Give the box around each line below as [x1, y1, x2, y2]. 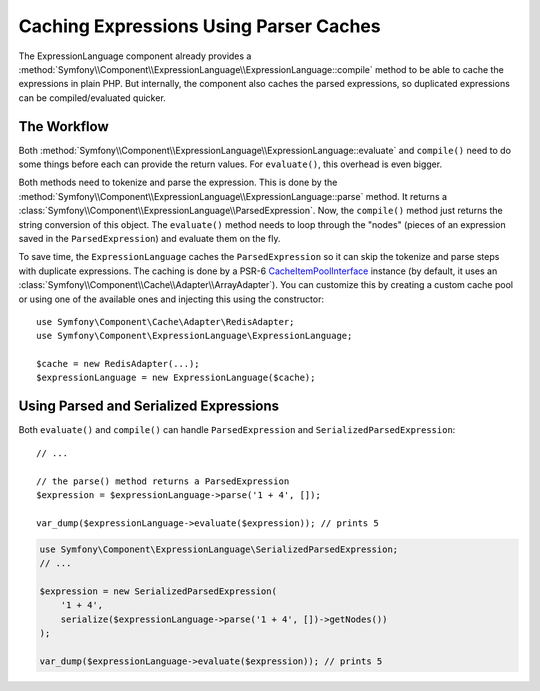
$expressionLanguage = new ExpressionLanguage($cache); [36, 372, 316, 384]
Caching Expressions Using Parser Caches [18, 15, 381, 37]
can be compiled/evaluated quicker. [18, 91, 167, 104]
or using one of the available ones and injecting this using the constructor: [18, 293, 325, 305]
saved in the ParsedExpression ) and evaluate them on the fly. [18, 232, 281, 244]
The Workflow [18, 118, 109, 135]
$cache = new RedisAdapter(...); [36, 358, 200, 370]
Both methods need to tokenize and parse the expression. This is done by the [18, 176, 338, 189]
